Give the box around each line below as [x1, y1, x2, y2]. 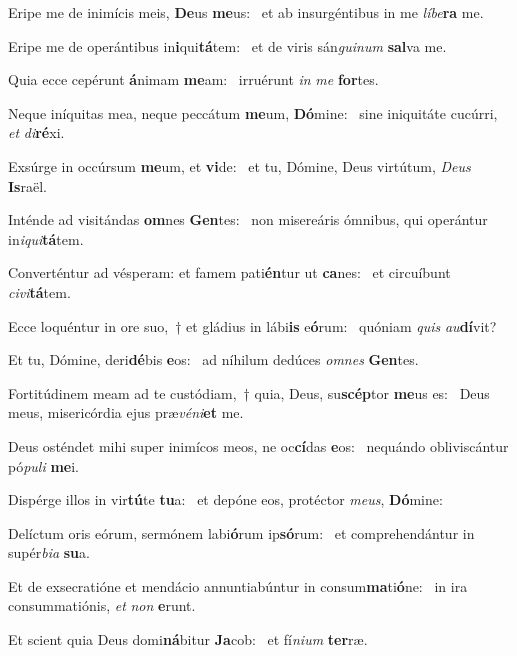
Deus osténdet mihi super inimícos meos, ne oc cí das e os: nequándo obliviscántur [8, 435, 509, 456]
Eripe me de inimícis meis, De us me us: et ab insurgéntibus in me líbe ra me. [8, 2, 484, 22]
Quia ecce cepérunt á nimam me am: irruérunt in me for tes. [8, 69, 379, 90]
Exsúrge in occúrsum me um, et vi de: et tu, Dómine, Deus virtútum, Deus [8, 155, 471, 176]
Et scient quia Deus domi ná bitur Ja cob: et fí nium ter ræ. [8, 629, 368, 650]
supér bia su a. [8, 542, 90, 563]
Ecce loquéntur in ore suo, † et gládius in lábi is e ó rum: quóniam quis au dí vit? [8, 315, 497, 336]
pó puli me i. [8, 455, 80, 476]
